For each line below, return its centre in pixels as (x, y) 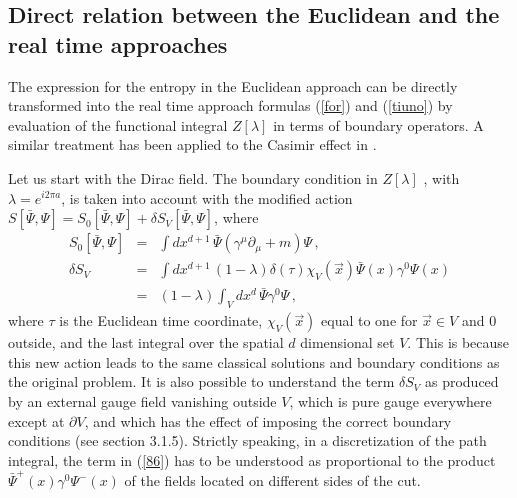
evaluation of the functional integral (118, 124)
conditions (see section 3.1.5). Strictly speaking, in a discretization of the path (247, 440)
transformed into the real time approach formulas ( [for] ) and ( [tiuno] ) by (230, 105)
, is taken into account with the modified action (207, 197)
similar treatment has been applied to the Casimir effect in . (192, 144)
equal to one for (369, 320)
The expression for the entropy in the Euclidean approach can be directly (233, 85)
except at (36, 420)
